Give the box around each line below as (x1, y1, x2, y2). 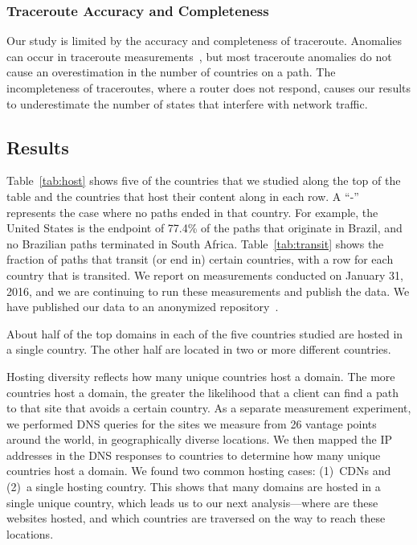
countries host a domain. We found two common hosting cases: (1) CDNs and (6, 462, 391, 479)
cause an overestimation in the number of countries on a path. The (6, 64, 336, 80)
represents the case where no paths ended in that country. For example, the (6, 203, 378, 220)
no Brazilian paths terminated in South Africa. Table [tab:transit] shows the (6, 235, 384, 252)
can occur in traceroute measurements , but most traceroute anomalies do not (6, 47, 392, 64)
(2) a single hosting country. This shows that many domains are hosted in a (6, 478, 381, 495)
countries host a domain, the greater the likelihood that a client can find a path (6, 383, 399, 400)
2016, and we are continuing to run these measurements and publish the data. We (6, 282, 410, 299)
